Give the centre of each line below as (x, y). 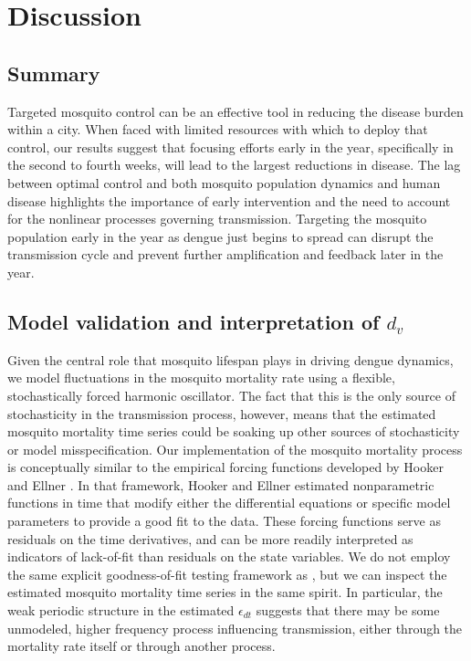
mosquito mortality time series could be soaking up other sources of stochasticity (234, 431)
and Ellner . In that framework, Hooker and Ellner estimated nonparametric (221, 484)
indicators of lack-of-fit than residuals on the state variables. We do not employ (229, 556)
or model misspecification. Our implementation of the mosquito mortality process (235, 449)
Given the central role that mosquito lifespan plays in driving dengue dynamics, (230, 359)
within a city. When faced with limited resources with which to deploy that (218, 129)
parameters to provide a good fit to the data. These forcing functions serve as (225, 521)
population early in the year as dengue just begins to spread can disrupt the (220, 236)
